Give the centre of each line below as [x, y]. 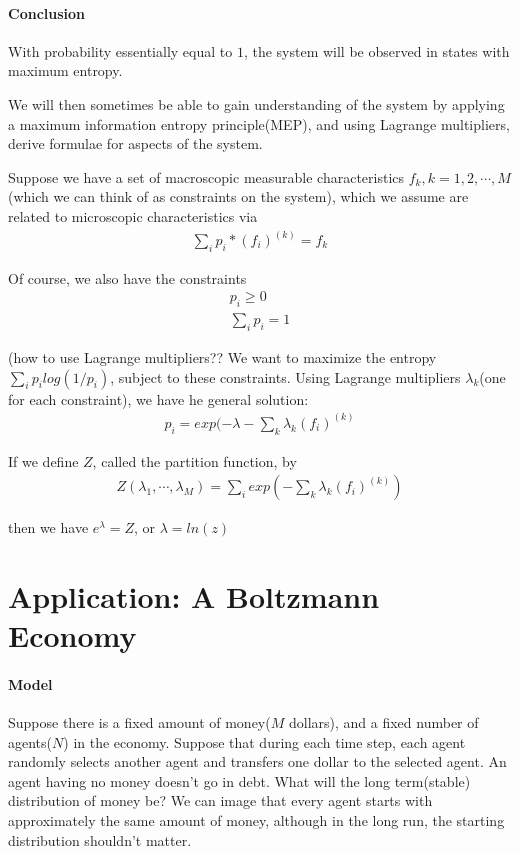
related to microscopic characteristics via [133, 215]
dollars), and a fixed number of [383, 722]
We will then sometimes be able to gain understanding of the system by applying [256, 103]
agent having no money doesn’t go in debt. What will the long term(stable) [239, 780]
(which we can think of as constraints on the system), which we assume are [238, 196]
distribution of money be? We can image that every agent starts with [220, 800]
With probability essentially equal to [120, 50]
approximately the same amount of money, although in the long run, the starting [256, 820]
